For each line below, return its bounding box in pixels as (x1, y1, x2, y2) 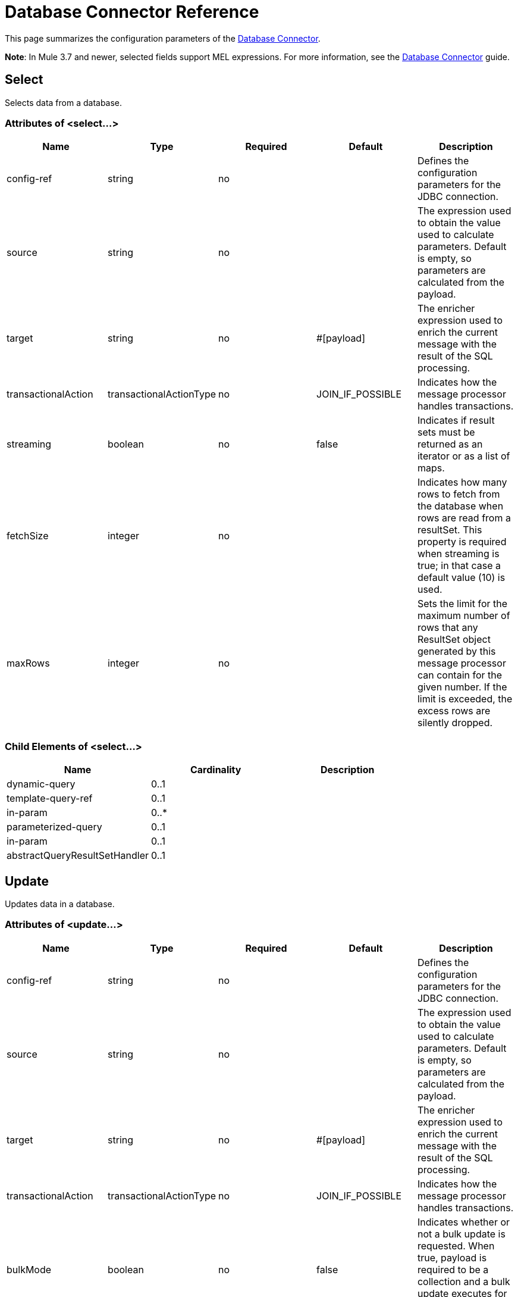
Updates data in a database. (5, 898, 115, 909)
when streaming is (417, 548, 500, 560)
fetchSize (7, 530, 49, 542)
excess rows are (417, 705, 491, 717)
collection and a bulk (417, 1275, 510, 1287)
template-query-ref (7, 792, 93, 805)
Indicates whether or (417, 1215, 510, 1228)
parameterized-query (7, 821, 102, 833)
